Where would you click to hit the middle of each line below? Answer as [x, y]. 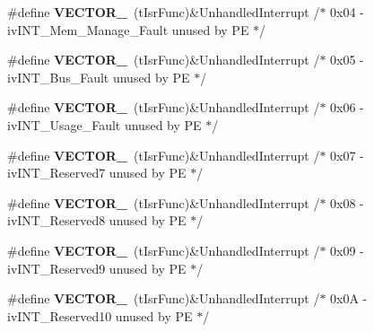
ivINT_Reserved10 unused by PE [100, 315]
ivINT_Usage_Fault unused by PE [104, 124]
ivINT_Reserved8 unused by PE [97, 220]
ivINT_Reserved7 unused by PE [97, 173]
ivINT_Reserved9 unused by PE [97, 268]
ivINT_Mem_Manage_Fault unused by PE [128, 29]
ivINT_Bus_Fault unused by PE [99, 77]
